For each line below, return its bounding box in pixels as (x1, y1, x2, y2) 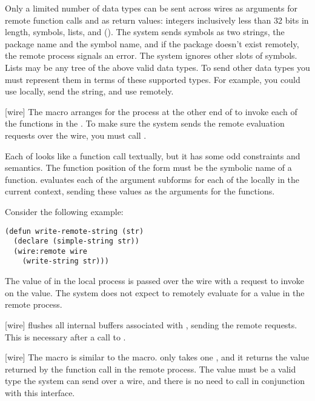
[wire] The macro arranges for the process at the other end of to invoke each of (5, 105, 297, 118)
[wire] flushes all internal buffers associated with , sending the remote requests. (5, 318, 297, 331)
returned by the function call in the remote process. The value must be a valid (5, 362, 296, 375)
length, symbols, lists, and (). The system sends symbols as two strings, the (5, 25, 285, 38)
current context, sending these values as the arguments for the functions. (5, 185, 275, 197)
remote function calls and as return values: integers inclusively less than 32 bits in (5, 13, 309, 26)
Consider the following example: (5, 205, 124, 217)
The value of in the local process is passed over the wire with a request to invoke (5, 274, 305, 287)
